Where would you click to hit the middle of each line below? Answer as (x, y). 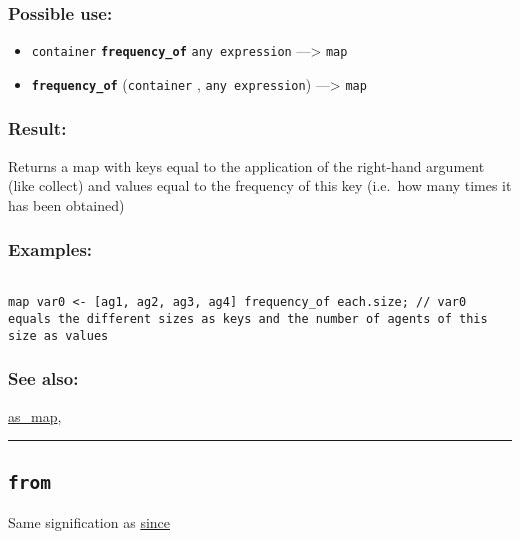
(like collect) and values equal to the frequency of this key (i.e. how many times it (260, 185)
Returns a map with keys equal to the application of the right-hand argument (246, 165)
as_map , (35, 415)
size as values (58, 335)
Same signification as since (89, 521)
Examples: (50, 249)
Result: (37, 128)
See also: (43, 378)
